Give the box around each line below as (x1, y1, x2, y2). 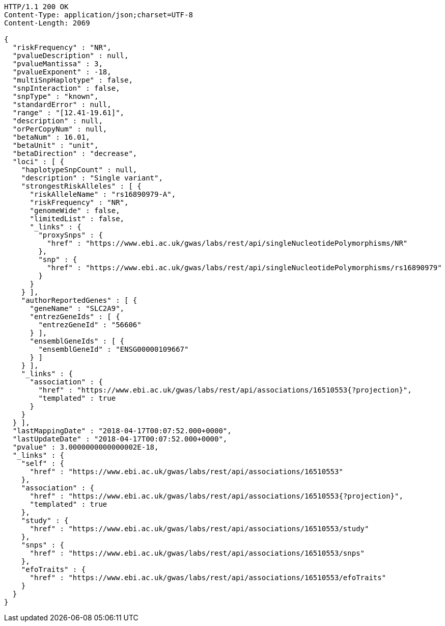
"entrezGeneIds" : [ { (30, 312, 120, 321)
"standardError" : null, (12, 100, 112, 109)
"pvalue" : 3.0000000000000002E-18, (12, 443, 159, 451)
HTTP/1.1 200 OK (4, 3, 69, 11)
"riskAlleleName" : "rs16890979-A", (30, 190, 176, 198)
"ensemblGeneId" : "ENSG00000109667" (38, 345, 189, 353)
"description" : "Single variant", (21, 174, 163, 182)
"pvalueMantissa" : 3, (12, 60, 103, 68)
